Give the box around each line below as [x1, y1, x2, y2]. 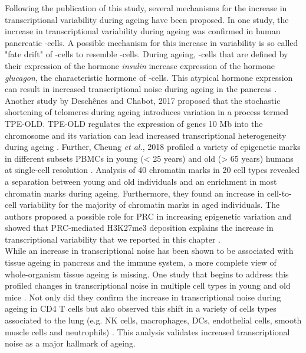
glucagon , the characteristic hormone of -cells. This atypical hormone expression [5, 71, 293, 83]
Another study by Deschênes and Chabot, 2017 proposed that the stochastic [5, 94, 281, 106]
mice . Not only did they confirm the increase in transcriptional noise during [5, 290, 281, 303]
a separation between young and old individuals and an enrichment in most [5, 175, 277, 187]
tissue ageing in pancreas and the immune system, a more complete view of [5, 256, 277, 269]
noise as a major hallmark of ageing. [5, 337, 136, 349]
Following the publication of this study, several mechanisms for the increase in [5, 2, 287, 14]
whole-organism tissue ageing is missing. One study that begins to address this [5, 267, 289, 280]
